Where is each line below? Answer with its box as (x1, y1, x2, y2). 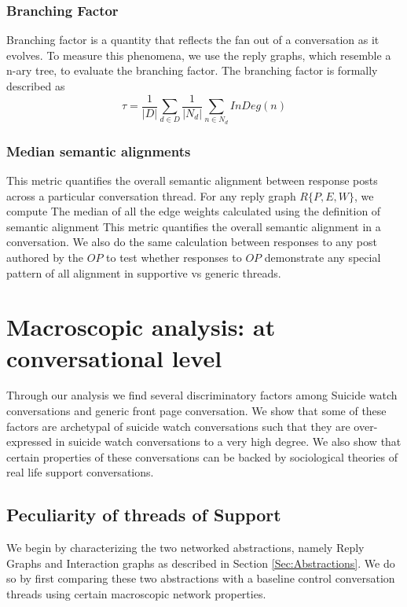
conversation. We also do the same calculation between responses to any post (6, 234, 377, 250)
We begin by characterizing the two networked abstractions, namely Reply (6, 539, 365, 556)
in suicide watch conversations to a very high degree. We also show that (55, 433, 401, 450)
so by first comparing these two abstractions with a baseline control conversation (6, 570, 395, 587)
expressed (6, 433, 53, 450)
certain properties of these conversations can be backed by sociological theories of (6, 448, 398, 465)
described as (6, 78, 65, 94)
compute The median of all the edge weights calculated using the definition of (6, 203, 381, 219)
